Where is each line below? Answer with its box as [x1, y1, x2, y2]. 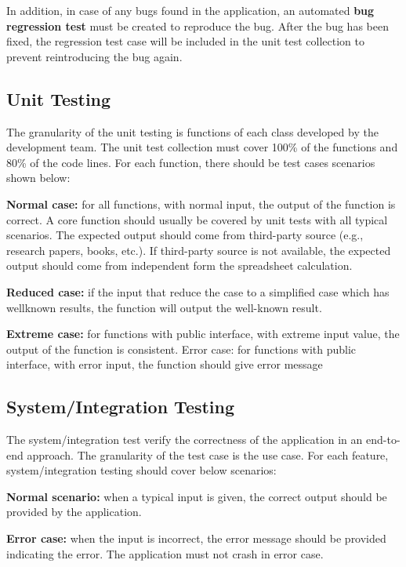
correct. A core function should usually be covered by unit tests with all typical [6, 211, 388, 227]
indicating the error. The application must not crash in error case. [6, 545, 324, 562]
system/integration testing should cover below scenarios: [6, 462, 277, 478]
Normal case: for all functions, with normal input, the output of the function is [6, 195, 396, 212]
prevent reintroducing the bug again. [6, 48, 183, 64]
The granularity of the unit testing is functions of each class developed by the [6, 123, 379, 140]
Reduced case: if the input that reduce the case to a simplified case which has [6, 283, 390, 300]
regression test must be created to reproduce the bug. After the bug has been [6, 17, 389, 34]
